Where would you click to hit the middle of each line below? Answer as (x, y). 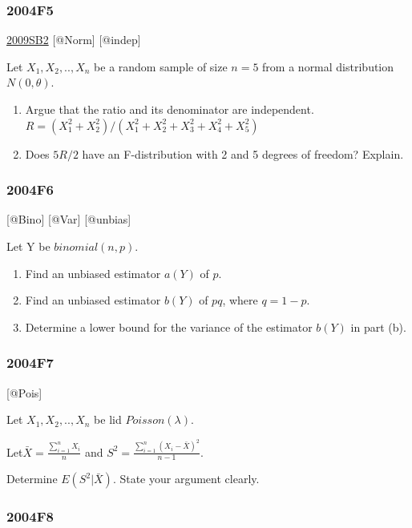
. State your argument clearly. (186, 479)
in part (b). (378, 326)
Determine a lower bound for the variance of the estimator (169, 326)
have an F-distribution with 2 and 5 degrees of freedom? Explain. (243, 153)
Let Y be (28, 246)
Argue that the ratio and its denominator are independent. (170, 109)
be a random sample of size (161, 66)
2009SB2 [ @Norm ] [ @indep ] (74, 40)
